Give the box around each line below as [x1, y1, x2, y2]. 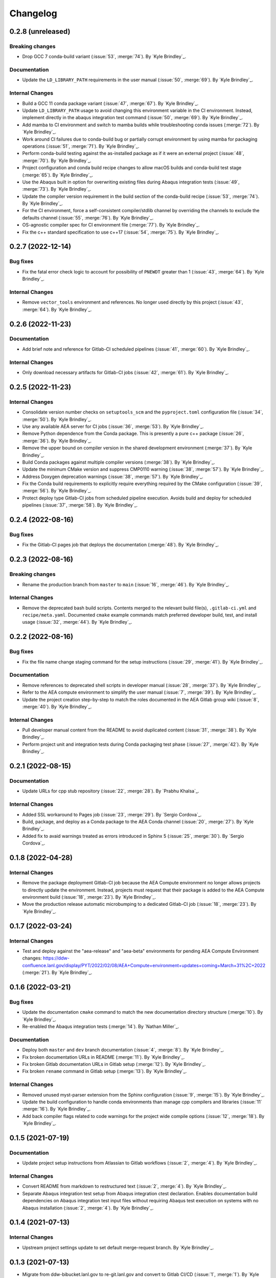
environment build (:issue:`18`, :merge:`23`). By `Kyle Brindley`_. [22, 894, 156, 900]
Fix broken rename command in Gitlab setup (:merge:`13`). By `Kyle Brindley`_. [22, 1068, 187, 1075]
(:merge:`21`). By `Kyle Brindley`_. [22, 969, 93, 976]
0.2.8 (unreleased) [9, 27, 71, 36]
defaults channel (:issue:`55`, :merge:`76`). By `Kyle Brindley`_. [22, 215, 154, 221]
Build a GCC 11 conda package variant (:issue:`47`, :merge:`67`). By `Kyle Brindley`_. [22, 100, 199, 106]
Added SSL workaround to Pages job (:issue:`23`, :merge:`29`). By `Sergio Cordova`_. [22, 811, 202, 817]
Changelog [9, 8, 57, 19]
